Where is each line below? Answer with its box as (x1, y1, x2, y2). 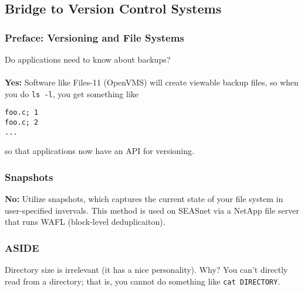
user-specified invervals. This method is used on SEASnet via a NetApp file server (5, 204, 299, 216)
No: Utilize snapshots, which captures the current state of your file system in (5, 193, 283, 205)
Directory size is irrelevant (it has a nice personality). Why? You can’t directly (5, 263, 288, 276)
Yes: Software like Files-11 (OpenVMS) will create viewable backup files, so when (5, 76, 299, 88)
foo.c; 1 (5, 108, 39, 117)
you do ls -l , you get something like (5, 87, 139, 100)
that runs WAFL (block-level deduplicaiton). (5, 215, 165, 228)
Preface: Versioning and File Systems (5, 30, 184, 44)
